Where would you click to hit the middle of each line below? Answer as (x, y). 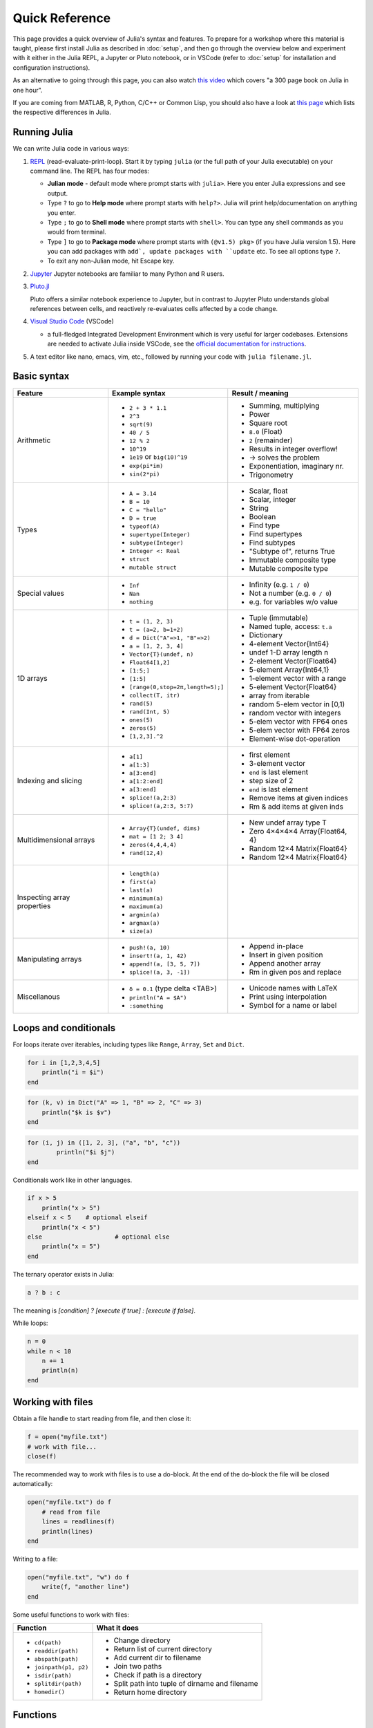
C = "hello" (148, 510)
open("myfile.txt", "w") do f (78, 1577)
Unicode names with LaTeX (293, 988)
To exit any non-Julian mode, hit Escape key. (111, 261)
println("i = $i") (73, 1072)
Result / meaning (260, 393)
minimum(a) (146, 898)
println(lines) (67, 1531)
